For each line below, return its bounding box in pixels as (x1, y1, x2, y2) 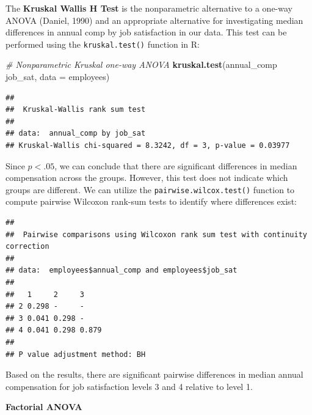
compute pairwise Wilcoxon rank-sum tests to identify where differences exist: (5, 195, 297, 208)
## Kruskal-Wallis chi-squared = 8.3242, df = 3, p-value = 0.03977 (5, 141, 290, 150)
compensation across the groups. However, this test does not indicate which (5, 171, 288, 184)
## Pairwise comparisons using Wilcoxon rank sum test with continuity (5, 230, 307, 239)
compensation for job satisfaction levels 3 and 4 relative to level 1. (5, 380, 253, 392)
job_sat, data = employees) (5, 70, 110, 83)
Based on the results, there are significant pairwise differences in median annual (5, 368, 303, 381)
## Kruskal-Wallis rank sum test (5, 105, 146, 114)
